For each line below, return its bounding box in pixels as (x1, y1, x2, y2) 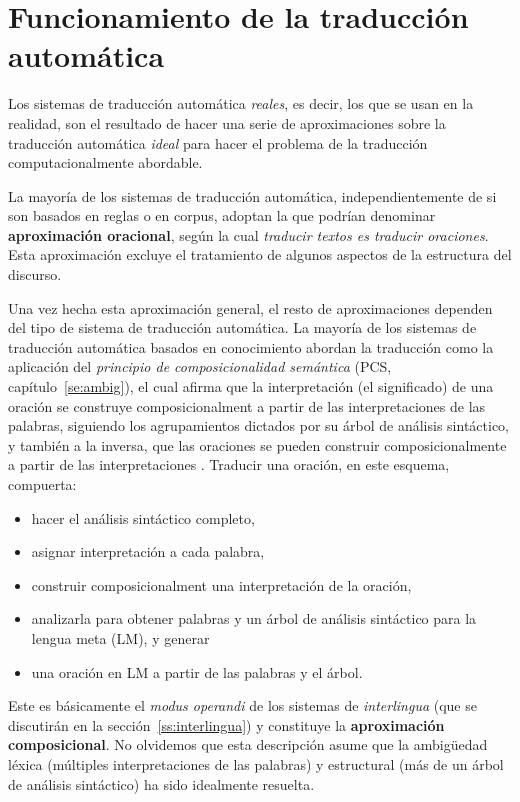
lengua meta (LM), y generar (31, 627, 210, 648)
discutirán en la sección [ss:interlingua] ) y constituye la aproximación (8, 714, 445, 735)
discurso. (8, 264, 62, 285)
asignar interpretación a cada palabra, (31, 541, 265, 562)
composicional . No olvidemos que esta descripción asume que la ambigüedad (8, 734, 488, 755)
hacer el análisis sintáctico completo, (31, 507, 255, 528)
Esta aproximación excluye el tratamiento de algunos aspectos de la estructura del (8, 244, 512, 265)
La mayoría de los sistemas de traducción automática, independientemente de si (8, 185, 497, 206)
